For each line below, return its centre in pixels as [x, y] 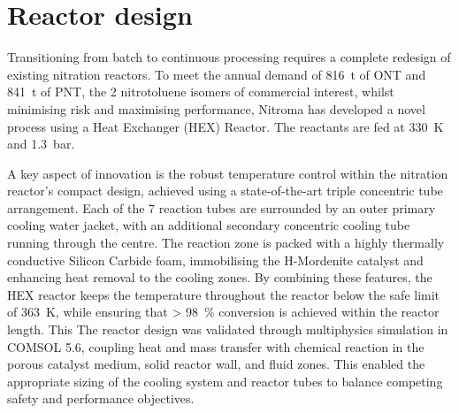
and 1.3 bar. [41, 144]
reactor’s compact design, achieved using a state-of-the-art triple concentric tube [225, 191]
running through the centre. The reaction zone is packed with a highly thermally [226, 243]
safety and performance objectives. [101, 398]
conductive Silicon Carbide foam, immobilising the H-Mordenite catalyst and [215, 260]
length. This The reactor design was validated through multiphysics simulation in [228, 329]
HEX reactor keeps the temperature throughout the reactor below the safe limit [224, 294]
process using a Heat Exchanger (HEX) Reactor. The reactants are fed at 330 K [226, 126]
